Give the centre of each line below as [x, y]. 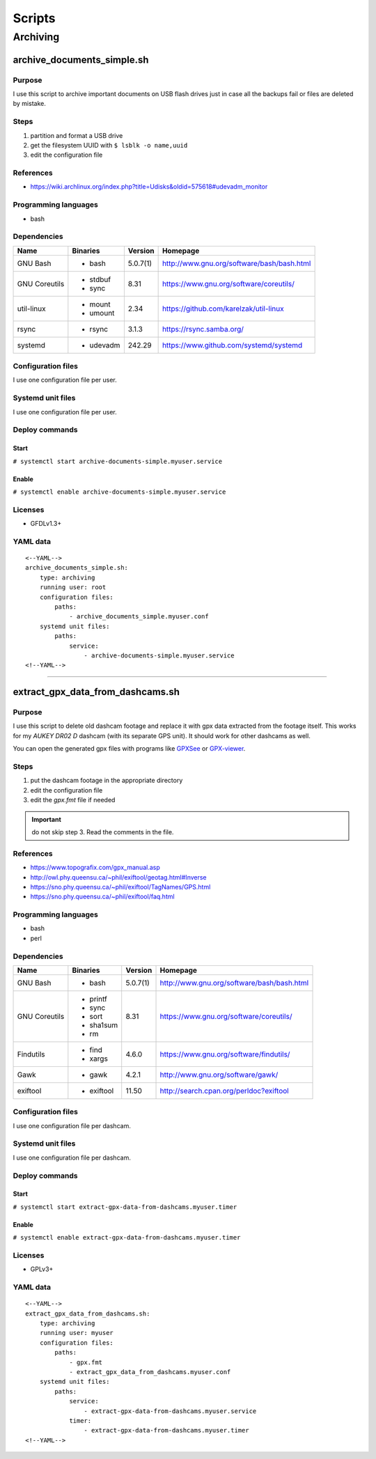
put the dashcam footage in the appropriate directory [107, 781]
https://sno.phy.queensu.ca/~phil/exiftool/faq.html [102, 897]
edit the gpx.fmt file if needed [73, 800]
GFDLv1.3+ [46, 524]
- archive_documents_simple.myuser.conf [139, 617]
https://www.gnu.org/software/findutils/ [225, 1054]
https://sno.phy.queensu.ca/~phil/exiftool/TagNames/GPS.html [120, 887]
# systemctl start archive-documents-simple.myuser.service [118, 461]
